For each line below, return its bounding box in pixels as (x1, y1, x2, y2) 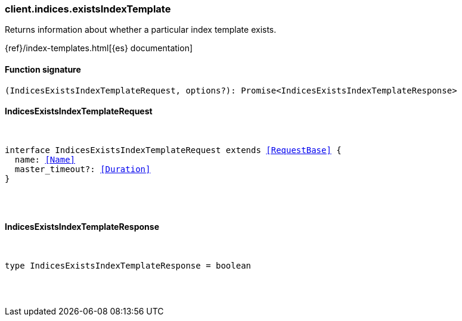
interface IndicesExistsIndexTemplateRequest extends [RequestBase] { (5, 145, 342, 155)
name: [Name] (14, 154, 76, 164)
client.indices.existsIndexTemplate (5, 3, 171, 15)
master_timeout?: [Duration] (14, 164, 151, 174)
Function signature (5, 64, 81, 74)
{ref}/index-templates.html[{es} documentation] (5, 43, 193, 54)
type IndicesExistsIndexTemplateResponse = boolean (5, 261, 252, 271)
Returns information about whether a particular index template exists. (5, 24, 277, 35)
